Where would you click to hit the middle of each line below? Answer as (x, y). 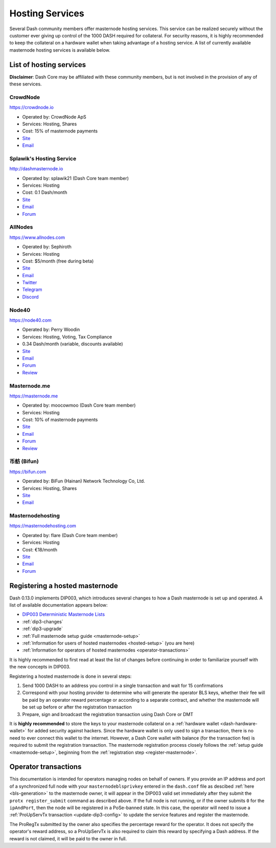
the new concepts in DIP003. (40, 667)
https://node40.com (31, 320)
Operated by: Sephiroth (47, 247)
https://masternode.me (34, 396)
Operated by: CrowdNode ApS (54, 117)
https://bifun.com (28, 472)
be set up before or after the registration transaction (77, 707)
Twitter (30, 283)
